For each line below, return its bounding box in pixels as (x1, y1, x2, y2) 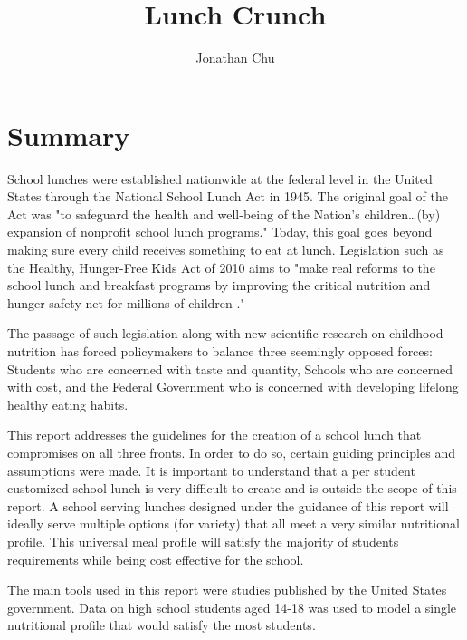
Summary (7, 116, 130, 153)
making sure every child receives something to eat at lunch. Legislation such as (7, 240, 444, 259)
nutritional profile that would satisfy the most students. (7, 616, 316, 635)
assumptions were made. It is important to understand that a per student (7, 461, 415, 480)
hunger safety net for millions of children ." (7, 293, 245, 312)
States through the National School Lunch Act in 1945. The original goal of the (7, 187, 448, 206)
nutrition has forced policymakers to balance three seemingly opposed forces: (7, 342, 433, 360)
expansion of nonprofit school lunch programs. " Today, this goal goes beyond (7, 222, 433, 241)
